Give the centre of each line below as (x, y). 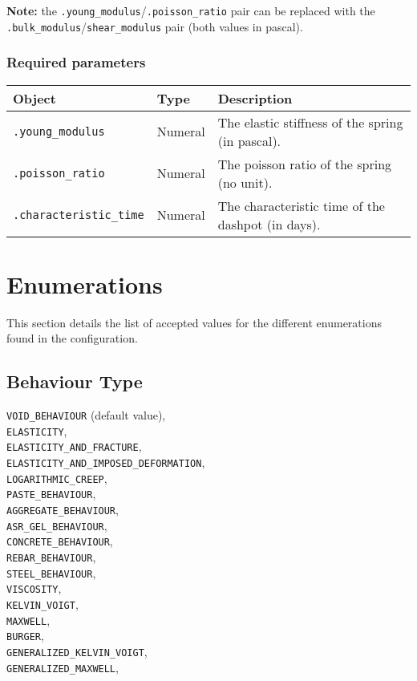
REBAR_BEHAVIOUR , (51, 556)
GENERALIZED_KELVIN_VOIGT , (77, 651)
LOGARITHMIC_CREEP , (57, 478)
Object (34, 98)
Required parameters (76, 62)
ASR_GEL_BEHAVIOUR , (57, 525)
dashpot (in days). (269, 224)
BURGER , (25, 636)
